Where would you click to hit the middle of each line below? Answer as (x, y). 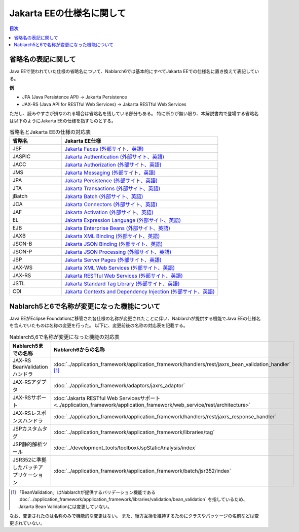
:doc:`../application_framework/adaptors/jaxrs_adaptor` (119, 386)
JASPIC (22, 156)
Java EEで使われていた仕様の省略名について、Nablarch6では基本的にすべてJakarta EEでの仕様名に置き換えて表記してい (134, 72)
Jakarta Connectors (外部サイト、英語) (111, 205)
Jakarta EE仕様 (83, 141)
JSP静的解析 (27, 444)
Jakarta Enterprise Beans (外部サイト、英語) (117, 228)
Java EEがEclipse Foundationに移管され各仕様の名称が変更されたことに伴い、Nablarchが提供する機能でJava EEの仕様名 (135, 318)
